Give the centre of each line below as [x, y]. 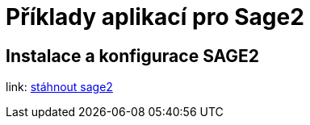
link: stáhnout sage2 [59, 87]
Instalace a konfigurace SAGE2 [133, 56]
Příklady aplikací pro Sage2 [155, 17]
